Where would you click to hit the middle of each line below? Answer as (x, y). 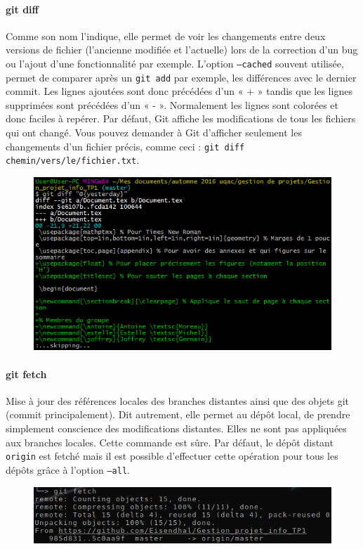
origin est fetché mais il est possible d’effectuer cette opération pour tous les (172, 456)
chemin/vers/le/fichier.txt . (73, 160)
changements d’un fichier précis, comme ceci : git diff (125, 146)
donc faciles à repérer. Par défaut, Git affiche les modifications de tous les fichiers (181, 118)
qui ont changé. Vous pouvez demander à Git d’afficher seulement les (154, 133)
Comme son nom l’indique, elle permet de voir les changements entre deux (166, 35)
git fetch (26, 374)
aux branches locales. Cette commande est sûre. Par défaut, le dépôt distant (170, 442)
